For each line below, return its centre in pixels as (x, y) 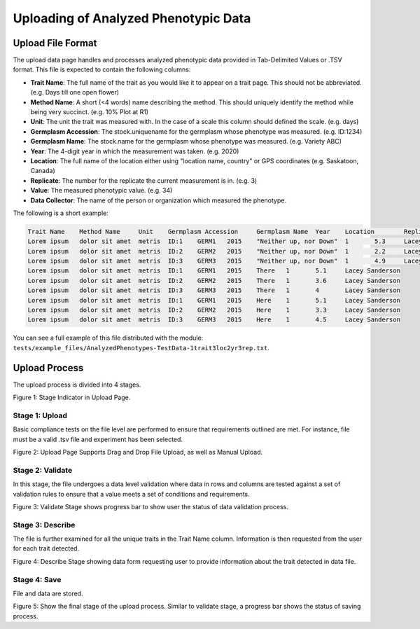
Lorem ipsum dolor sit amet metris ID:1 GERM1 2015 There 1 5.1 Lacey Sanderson (214, 271)
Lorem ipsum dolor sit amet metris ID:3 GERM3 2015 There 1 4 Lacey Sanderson (214, 290)
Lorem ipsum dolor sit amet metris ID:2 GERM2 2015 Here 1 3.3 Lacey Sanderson (214, 310)
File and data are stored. (48, 593)
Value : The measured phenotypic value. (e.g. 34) (101, 191)
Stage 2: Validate (43, 470)
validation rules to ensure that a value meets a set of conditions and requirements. (131, 494)
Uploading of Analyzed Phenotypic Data (132, 18)
